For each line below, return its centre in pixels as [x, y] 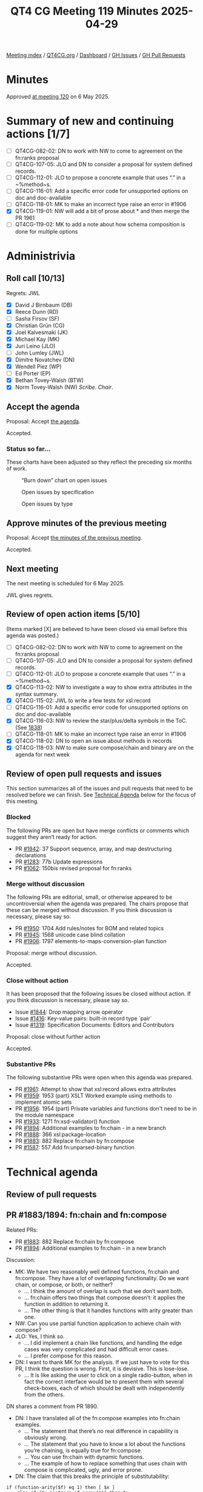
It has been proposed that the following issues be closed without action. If [98, 994]
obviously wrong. [46, 1437]
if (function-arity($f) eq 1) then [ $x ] [61, 1487]
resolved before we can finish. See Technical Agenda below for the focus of [101, 795]
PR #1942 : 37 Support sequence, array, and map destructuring [93, 849]
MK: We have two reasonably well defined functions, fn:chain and [97, 1271]
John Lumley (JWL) [40, 353]
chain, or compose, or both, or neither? [64, 1285]
